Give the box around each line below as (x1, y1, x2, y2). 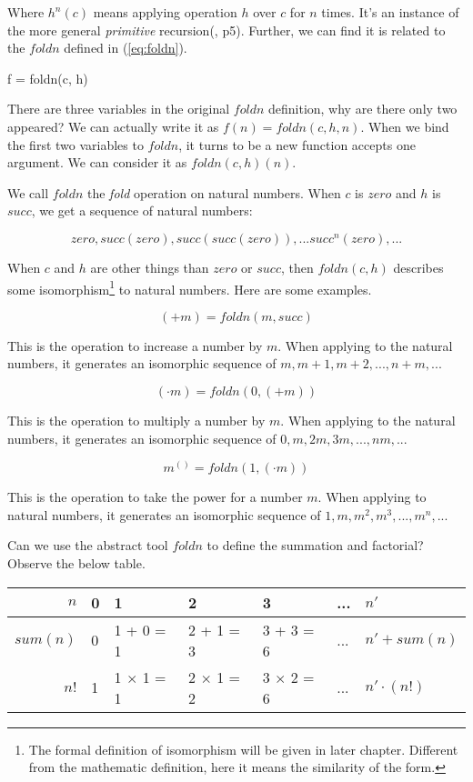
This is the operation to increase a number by (7, 336, 263, 355)
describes (393, 257, 444, 276)
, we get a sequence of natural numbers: (31, 201, 253, 220)
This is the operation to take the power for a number (7, 487, 303, 506)
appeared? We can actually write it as (7, 116, 219, 135)
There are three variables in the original (7, 99, 230, 118)
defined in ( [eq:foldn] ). (64, 38, 187, 57)
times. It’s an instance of (321, 3, 459, 21)
